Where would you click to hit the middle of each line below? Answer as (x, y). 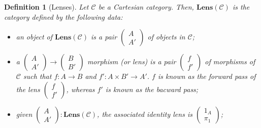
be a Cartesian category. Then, (146, 7)
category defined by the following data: (63, 16)
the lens (28, 89)
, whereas (80, 89)
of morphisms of (230, 61)
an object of (34, 37)
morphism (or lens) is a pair (132, 61)
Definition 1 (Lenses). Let (46, 7)
